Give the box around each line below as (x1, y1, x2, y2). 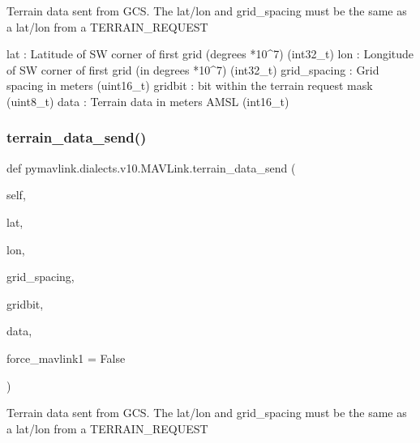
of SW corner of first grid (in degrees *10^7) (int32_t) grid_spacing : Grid (6, 61, 379, 78)
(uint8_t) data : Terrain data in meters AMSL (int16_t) (6, 92, 289, 109)
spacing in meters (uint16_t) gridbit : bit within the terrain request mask (6, 77, 373, 94)
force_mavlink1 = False (6, 349, 126, 366)
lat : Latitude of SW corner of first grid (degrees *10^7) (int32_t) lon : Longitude (6, 45, 414, 62)
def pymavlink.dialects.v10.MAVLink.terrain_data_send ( (6, 159, 296, 176)
